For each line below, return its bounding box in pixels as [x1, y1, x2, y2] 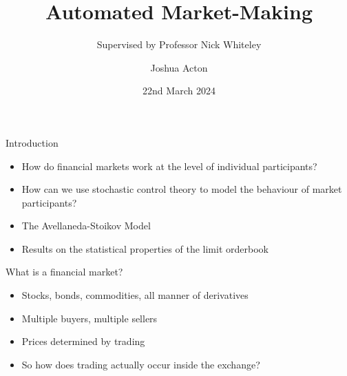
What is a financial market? [6, 264, 123, 279]
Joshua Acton [150, 60, 208, 74]
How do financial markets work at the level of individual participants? [21, 158, 317, 173]
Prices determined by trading [21, 334, 145, 348]
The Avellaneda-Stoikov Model [21, 218, 151, 233]
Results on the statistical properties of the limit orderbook [21, 241, 269, 255]
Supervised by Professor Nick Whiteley [96, 37, 262, 52]
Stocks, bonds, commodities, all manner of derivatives [21, 288, 249, 302]
